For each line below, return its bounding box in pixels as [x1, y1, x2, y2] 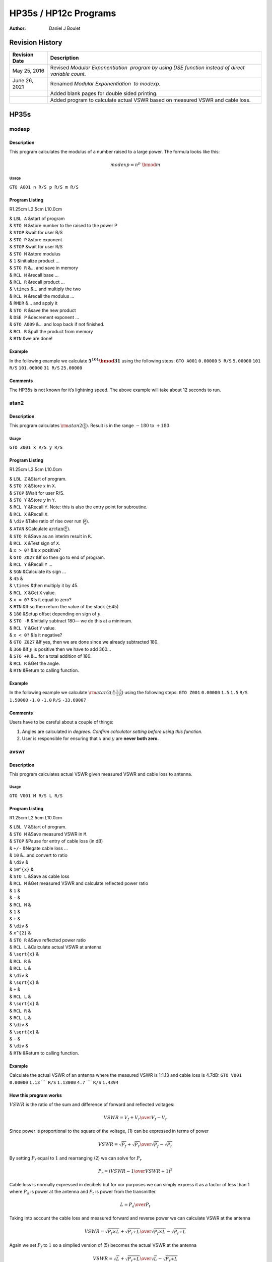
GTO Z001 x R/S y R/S [9, 445, 63, 450]
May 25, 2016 [12, 67, 45, 74]
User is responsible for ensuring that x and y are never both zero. [22, 735, 159, 742]
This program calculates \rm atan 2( [9, 423, 84, 429]
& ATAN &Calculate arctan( [9, 525, 65, 532]
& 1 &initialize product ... [9, 257, 60, 264]
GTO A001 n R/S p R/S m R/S [9, 184, 79, 190]
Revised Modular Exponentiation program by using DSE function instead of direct [50, 64, 245, 71]
